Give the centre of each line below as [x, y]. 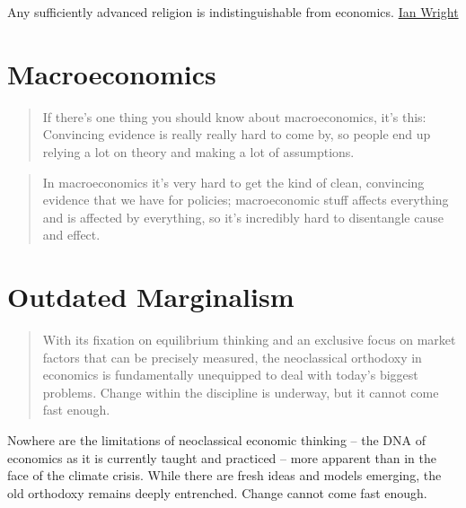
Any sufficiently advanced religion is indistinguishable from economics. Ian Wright [233, 12]
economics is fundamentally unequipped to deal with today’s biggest [230, 375]
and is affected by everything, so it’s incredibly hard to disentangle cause [243, 217]
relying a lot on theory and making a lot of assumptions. [198, 151]
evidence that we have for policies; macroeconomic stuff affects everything [246, 200]
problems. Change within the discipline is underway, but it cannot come [241, 392]
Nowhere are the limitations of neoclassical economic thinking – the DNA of [216, 439]
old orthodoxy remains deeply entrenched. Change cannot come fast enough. [217, 492]
